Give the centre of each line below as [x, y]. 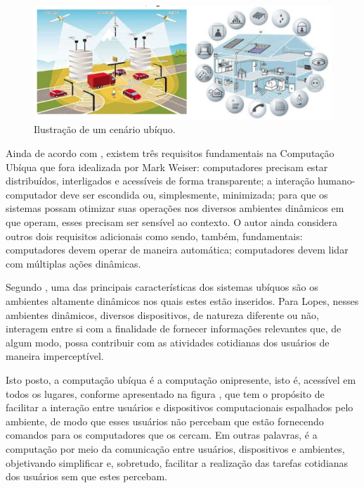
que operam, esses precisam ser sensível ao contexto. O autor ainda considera [172, 222]
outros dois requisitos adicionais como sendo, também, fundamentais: [154, 236]
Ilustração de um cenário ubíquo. [105, 129]
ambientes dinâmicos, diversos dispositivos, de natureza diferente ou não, [162, 314]
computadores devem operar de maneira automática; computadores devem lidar [177, 250]
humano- [337, 181]
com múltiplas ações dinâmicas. [73, 263]
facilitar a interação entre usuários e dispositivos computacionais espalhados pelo [180, 407]
